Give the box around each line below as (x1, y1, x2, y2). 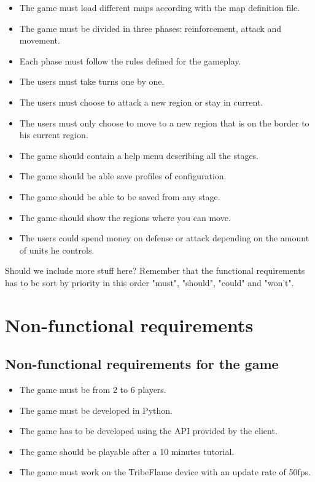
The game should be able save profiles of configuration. (19, 169, 227, 182)
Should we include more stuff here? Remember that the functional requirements (5, 264, 305, 277)
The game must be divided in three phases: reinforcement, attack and (19, 21, 281, 34)
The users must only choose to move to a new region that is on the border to (19, 116, 309, 129)
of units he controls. (19, 243, 95, 256)
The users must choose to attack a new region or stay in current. (19, 95, 263, 108)
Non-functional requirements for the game (5, 354, 279, 373)
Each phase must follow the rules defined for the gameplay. (19, 54, 241, 67)
